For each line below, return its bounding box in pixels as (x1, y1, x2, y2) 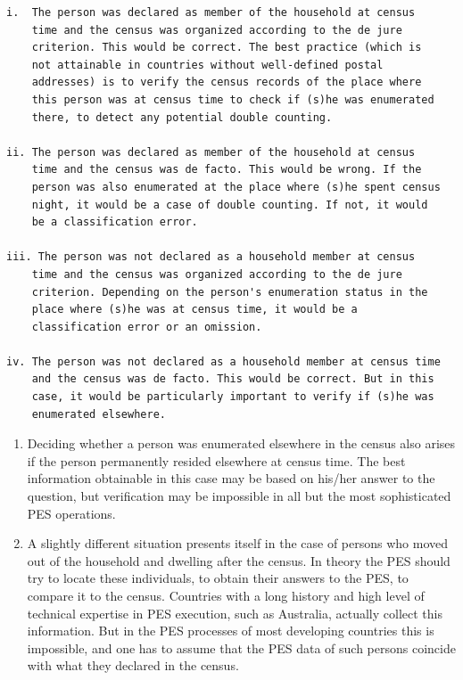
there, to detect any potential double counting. (31, 111, 333, 124)
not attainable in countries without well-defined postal (31, 58, 384, 71)
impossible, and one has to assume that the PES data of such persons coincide (27, 638, 456, 657)
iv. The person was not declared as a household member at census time (6, 355, 441, 368)
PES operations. (27, 504, 116, 522)
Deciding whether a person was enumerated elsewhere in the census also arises (27, 434, 456, 453)
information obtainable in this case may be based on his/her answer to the (27, 469, 435, 487)
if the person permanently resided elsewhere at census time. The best (27, 451, 406, 470)
